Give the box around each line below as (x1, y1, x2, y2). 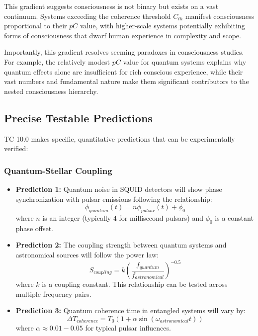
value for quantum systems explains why (123, 56, 247, 67)
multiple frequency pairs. (15, 288, 91, 299)
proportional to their (4, 20, 67, 31)
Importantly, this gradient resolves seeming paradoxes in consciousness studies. (4, 47, 244, 57)
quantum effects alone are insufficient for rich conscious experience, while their (4, 66, 243, 77)
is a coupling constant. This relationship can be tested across (42, 279, 228, 289)
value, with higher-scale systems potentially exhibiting (80, 20, 245, 31)
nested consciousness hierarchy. (4, 85, 98, 96)
